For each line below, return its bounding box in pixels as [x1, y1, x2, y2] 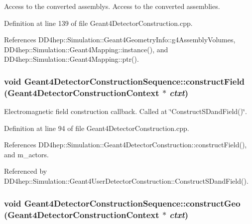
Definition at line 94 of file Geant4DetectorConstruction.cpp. [4, 122, 189, 133]
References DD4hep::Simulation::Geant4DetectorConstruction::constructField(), [4, 139, 247, 150]
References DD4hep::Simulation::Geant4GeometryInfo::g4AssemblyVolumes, [4, 34, 236, 45]
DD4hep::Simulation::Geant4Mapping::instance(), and [4, 44, 168, 54]
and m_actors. [4, 149, 49, 159]
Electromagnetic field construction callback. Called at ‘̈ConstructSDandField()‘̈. [4, 106, 247, 116]
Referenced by [4, 166, 47, 176]
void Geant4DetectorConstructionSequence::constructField [4, 75, 245, 87]
